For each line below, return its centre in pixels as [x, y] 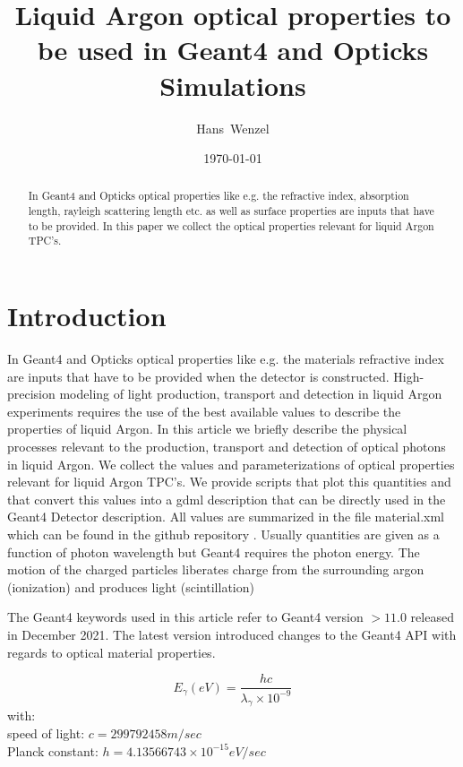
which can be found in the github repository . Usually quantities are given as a [223, 534]
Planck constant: [53, 750]
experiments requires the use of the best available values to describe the [204, 411]
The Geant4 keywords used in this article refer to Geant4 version [185, 617]
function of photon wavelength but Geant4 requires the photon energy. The [214, 552]
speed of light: [46, 733]
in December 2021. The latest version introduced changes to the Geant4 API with [232, 634]
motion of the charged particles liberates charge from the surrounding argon [216, 569]
